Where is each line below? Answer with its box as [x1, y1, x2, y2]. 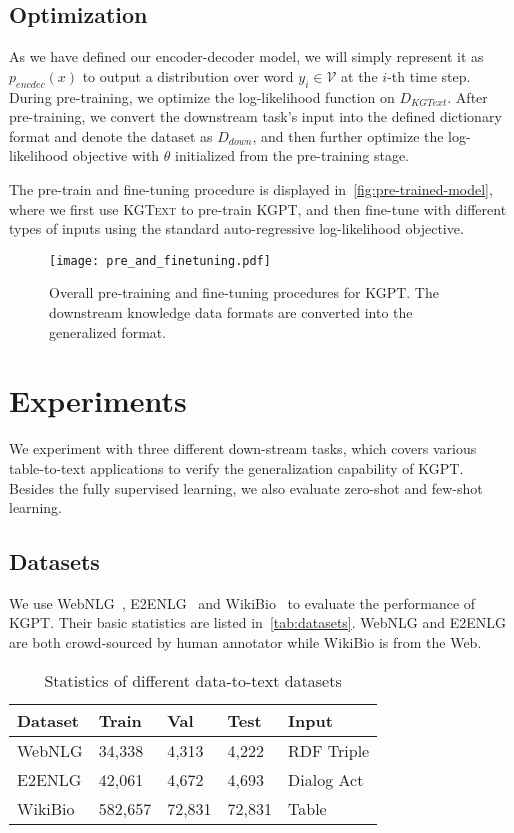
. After [447, 86, 488, 107]
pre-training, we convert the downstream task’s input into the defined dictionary [9, 106, 502, 127]
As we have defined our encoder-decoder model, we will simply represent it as [9, 46, 484, 67]
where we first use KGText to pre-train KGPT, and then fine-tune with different [9, 198, 507, 219]
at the [341, 65, 378, 86]
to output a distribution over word [82, 65, 294, 86]
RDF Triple [288, 738, 370, 762]
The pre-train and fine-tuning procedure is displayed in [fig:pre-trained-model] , [9, 178, 493, 199]
